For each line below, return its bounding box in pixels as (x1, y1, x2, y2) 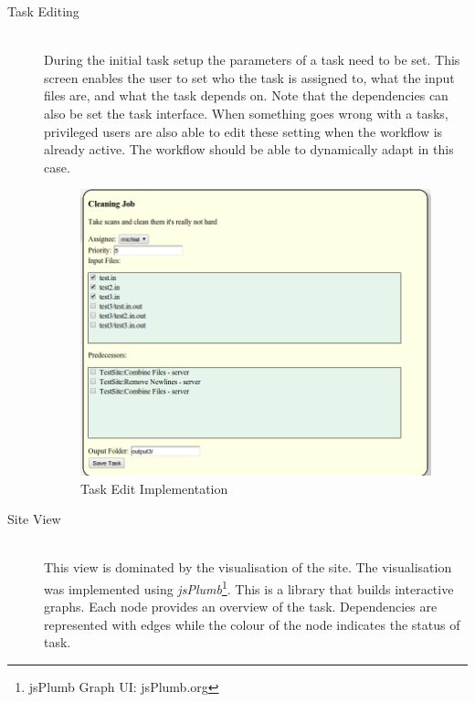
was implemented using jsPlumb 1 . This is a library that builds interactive (44, 577, 454, 598)
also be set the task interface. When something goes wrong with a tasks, (44, 103, 449, 122)
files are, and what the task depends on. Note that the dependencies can (44, 86, 449, 105)
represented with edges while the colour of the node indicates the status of (44, 614, 460, 634)
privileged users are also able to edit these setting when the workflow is (44, 121, 443, 141)
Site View (7, 509, 61, 529)
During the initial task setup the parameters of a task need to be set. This (44, 50, 460, 69)
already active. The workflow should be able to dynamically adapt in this (44, 140, 454, 159)
